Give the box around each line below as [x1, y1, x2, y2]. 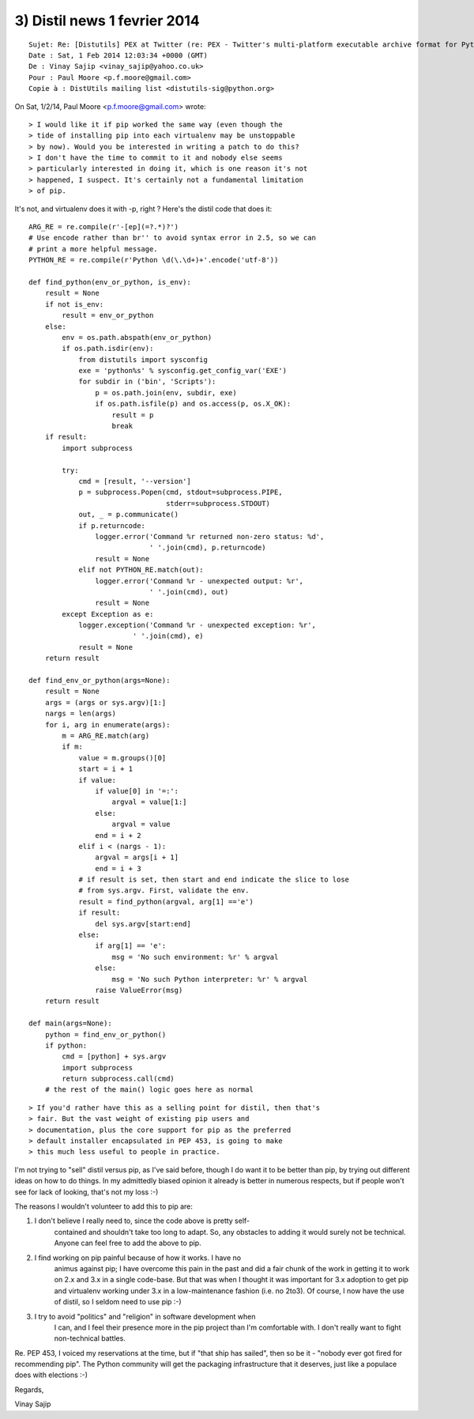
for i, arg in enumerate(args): [44, 720, 171, 729]
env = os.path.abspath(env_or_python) [62, 333, 213, 342]
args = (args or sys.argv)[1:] [44, 698, 167, 707]
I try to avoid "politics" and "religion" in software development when [34, 1311, 256, 1321]
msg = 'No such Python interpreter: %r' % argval [111, 975, 308, 983]
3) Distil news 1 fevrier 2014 [14, 12, 201, 29]
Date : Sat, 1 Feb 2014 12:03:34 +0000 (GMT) [28, 51, 209, 59]
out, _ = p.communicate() [78, 510, 179, 519]
